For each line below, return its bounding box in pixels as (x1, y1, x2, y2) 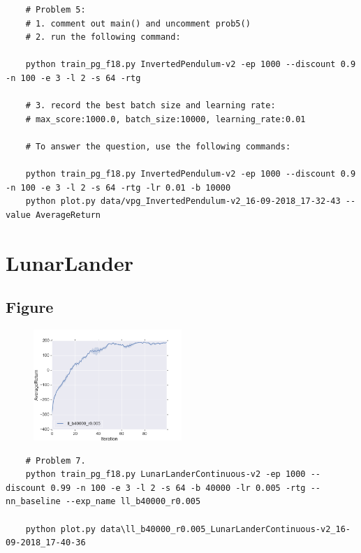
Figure (6, 296, 54, 318)
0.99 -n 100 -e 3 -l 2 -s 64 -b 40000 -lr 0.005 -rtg (50, 482, 306, 493)
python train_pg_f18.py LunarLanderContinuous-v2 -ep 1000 (25, 469, 306, 480)
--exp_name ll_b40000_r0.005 (65, 496, 201, 507)
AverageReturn (35, 209, 101, 220)
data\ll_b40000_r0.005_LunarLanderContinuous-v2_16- (101, 524, 351, 534)
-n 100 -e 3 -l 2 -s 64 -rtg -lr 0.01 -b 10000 (6, 182, 231, 193)
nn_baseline (6, 496, 61, 507)
